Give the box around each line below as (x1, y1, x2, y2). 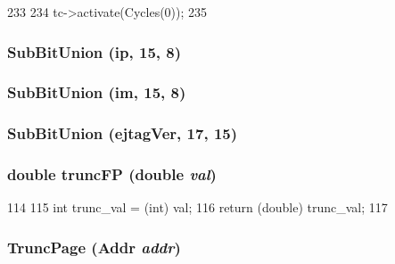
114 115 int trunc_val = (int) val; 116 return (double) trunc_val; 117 (7, 198, 388, 217)
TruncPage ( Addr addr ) (7, 235, 181, 258)
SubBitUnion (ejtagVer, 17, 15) (7, 122, 238, 144)
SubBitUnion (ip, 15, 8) (7, 40, 182, 62)
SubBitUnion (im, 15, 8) (7, 81, 186, 103)
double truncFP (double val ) (7, 163, 217, 186)
